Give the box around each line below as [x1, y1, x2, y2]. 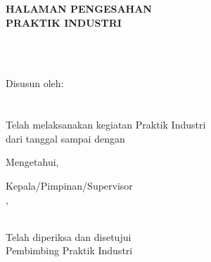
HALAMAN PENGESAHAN [6, 1, 152, 15]
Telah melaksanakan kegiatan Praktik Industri [6, 117, 206, 132]
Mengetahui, [6, 155, 59, 169]
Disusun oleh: [6, 76, 64, 91]
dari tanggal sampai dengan [6, 131, 125, 145]
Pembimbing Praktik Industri [6, 243, 133, 258]
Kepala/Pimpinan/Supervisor [6, 178, 133, 192]
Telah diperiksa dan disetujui [6, 229, 132, 244]
